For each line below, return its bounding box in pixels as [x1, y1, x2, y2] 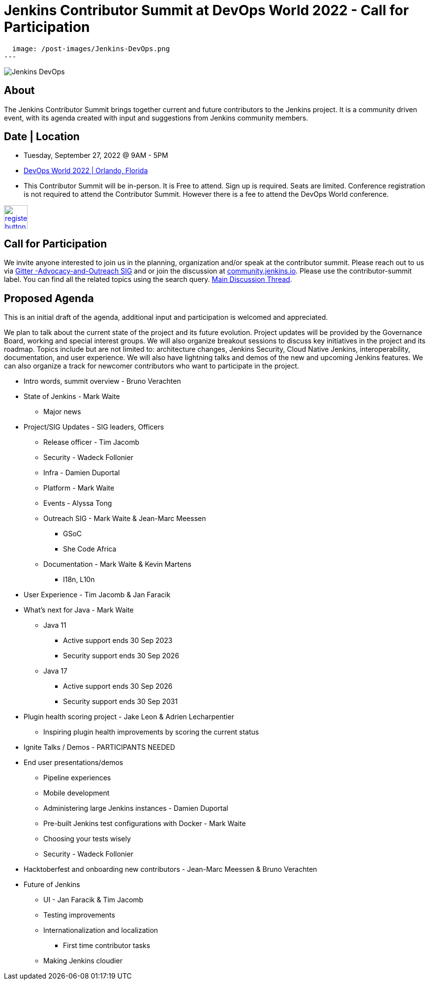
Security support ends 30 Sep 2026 [63, 651, 180, 660]
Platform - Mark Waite [43, 484, 115, 492]
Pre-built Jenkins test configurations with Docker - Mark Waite [43, 819, 246, 828]
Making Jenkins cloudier [43, 956, 123, 965]
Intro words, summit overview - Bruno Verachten [24, 377, 181, 386]
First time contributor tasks [63, 941, 151, 950]
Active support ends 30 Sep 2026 [63, 682, 173, 691]
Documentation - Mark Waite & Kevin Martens [43, 560, 191, 569]
